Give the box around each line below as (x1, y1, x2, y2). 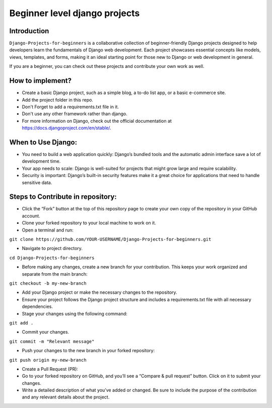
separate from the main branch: (22, 271, 88, 277)
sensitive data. (22, 179, 52, 186)
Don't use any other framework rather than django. (22, 111, 128, 117)
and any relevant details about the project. (22, 394, 110, 400)
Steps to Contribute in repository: (9, 193, 117, 201)
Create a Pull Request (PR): (22, 366, 78, 372)
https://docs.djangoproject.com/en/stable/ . (22, 125, 111, 131)
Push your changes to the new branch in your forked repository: (22, 348, 155, 354)
